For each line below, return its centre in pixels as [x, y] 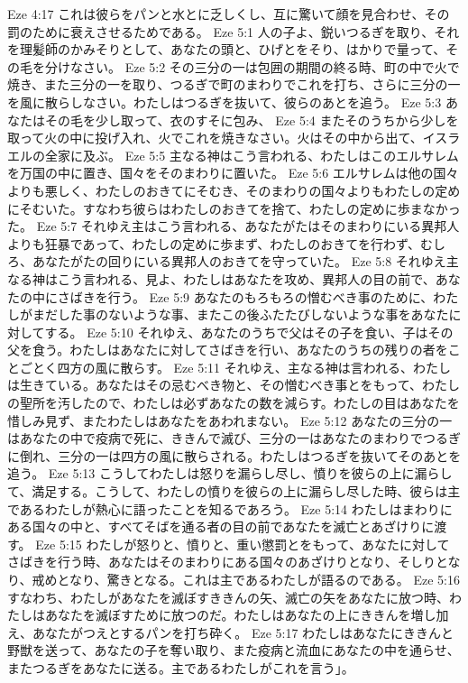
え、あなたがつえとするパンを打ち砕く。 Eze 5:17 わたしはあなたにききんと [231, 632]
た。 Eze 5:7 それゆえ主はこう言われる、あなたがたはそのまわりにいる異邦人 [234, 226]
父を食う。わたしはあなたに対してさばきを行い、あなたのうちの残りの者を [228, 350]
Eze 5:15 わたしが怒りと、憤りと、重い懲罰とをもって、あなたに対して [243, 544]
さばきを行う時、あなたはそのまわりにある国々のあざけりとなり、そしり [222, 562]
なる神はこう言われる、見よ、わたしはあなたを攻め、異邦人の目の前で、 [221, 278]
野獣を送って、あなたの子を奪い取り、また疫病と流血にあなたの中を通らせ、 [234, 650]
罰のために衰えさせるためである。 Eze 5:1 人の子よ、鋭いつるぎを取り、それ [234, 31]
